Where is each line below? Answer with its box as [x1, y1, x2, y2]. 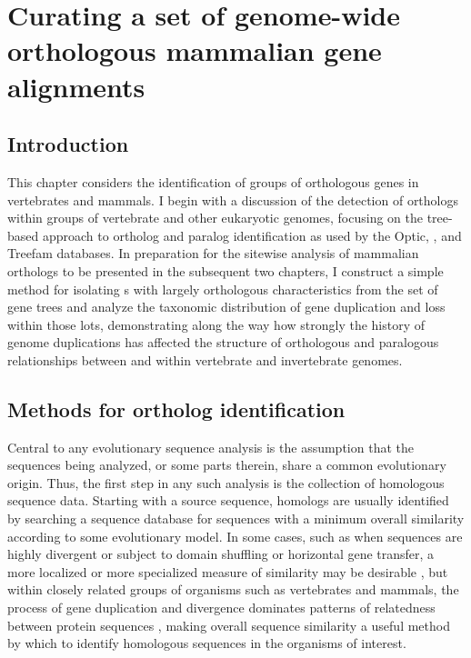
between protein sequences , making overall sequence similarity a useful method [7, 615, 450, 634]
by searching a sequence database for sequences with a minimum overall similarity [7, 509, 465, 528]
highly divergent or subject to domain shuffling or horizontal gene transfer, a [7, 544, 435, 563]
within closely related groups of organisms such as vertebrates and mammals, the [7, 580, 459, 599]
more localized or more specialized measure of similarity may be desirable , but [7, 562, 448, 581]
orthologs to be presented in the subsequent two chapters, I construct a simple [7, 261, 444, 280]
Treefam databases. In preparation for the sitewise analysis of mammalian [7, 244, 419, 263]
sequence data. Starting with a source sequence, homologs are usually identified [7, 491, 449, 510]
